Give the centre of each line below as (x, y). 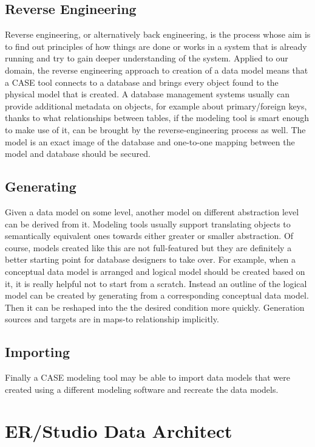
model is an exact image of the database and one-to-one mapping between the (150, 141)
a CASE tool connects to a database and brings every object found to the (142, 82)
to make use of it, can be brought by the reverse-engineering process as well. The (155, 129)
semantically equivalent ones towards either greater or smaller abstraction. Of (149, 236)
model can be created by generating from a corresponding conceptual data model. (157, 295)
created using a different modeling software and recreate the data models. (142, 389)
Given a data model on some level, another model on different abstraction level (152, 211)
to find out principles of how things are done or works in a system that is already (156, 46)
